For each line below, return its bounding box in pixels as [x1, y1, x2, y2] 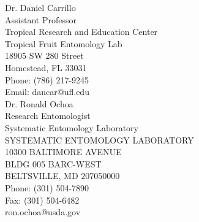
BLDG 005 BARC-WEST [5, 157, 102, 170]
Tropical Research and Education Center [5, 25, 158, 38]
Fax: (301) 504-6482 [5, 193, 80, 206]
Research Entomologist [5, 109, 91, 122]
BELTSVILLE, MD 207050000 [5, 169, 120, 182]
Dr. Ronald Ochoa [5, 97, 73, 110]
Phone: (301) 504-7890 [5, 181, 89, 194]
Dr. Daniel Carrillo [5, 1, 76, 13]
